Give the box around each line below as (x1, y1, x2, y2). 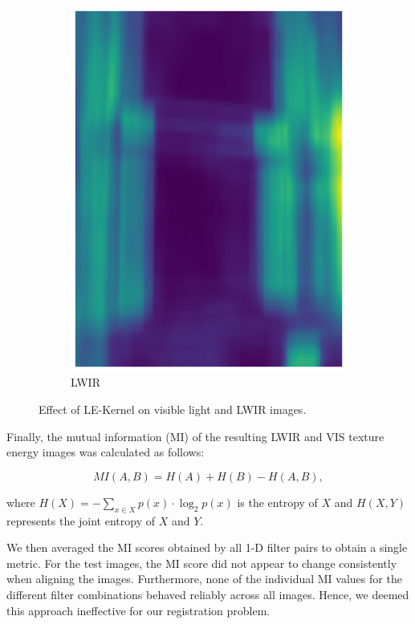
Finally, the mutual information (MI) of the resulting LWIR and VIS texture (6, 427, 384, 444)
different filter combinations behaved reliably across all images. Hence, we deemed (6, 586, 409, 602)
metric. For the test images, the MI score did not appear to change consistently (6, 554, 397, 571)
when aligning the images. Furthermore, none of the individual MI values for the (6, 570, 402, 587)
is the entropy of (237, 493, 318, 510)
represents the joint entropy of (6, 512, 155, 529)
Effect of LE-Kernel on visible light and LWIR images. (39, 401, 307, 418)
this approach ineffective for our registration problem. (6, 602, 271, 618)
